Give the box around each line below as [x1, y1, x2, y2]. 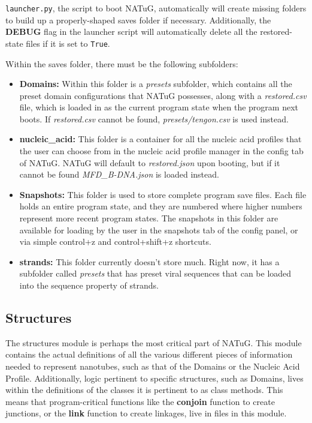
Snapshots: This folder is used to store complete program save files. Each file [19, 188, 307, 200]
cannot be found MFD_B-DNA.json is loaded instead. [19, 168, 219, 181]
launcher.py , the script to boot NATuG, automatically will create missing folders [5, 2, 307, 14]
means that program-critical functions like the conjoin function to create [5, 395, 275, 407]
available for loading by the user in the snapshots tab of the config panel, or [19, 223, 298, 236]
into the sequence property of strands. [19, 279, 159, 291]
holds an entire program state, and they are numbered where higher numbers [19, 200, 302, 212]
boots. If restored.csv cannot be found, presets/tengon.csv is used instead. [19, 112, 289, 125]
